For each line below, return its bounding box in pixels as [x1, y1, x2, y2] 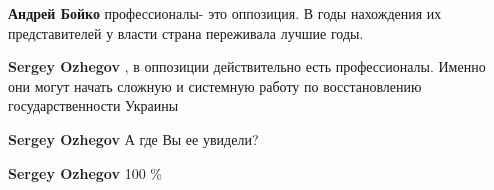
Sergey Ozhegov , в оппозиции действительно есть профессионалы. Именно [8, 56, 486, 77]
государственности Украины [8, 95, 179, 116]
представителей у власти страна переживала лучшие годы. [8, 22, 364, 43]
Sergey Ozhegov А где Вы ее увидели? [8, 128, 259, 149]
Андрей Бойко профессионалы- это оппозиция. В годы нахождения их [8, 3, 442, 23]
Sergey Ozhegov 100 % [8, 162, 162, 183]
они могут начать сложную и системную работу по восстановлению [8, 75, 422, 96]
